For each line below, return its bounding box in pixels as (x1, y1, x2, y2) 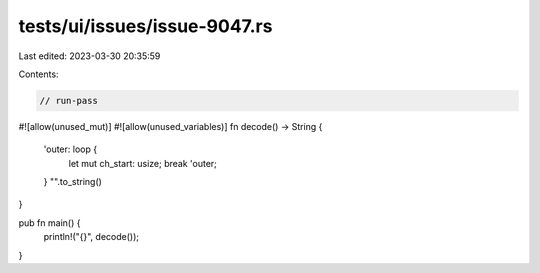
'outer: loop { (43, 143, 98, 155)
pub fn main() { (18, 216, 81, 229)
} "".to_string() (43, 176, 102, 188)
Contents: (18, 68, 59, 80)
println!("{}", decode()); (43, 231, 140, 243)
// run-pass (39, 95, 99, 106)
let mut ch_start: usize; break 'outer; (68, 157, 217, 169)
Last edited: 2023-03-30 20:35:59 (18, 50, 161, 62)
